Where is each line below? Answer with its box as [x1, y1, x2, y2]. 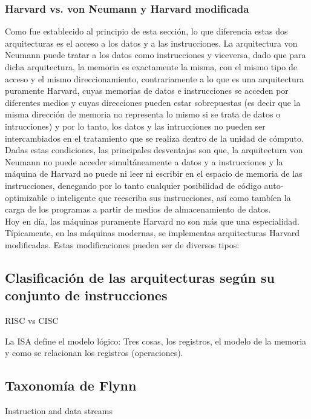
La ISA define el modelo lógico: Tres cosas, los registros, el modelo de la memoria [5, 334, 307, 347]
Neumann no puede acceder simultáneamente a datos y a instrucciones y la [5, 155, 283, 168]
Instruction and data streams [5, 404, 113, 417]
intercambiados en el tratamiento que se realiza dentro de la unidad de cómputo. [5, 131, 304, 144]
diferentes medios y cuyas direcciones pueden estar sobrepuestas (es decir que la [5, 96, 301, 108]
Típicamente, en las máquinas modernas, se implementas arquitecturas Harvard [5, 226, 300, 239]
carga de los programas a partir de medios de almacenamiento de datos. [5, 203, 271, 216]
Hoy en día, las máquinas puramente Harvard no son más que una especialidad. [5, 214, 300, 227]
